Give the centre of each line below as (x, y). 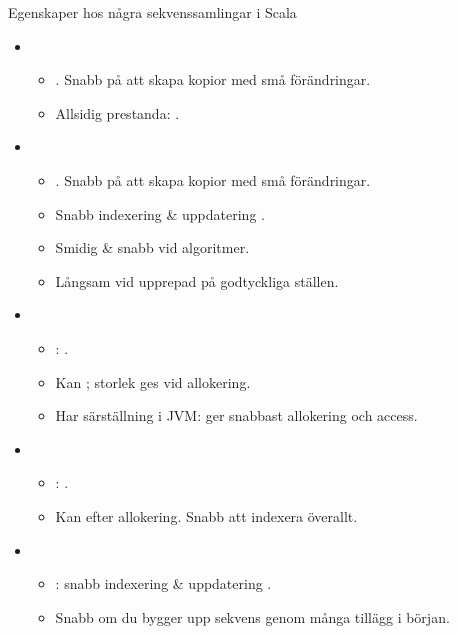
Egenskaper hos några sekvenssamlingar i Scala (152, 12)
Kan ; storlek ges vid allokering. (153, 381)
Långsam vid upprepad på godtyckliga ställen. (197, 280)
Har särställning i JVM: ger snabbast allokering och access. (236, 415)
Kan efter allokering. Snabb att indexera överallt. (206, 515)
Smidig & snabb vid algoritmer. (152, 247)
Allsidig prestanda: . (117, 112)
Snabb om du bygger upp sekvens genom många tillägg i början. (252, 616)
